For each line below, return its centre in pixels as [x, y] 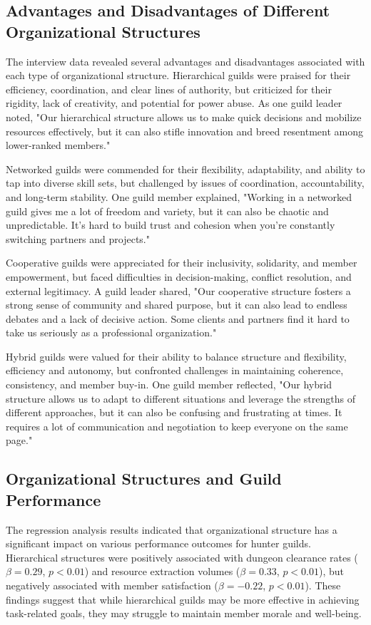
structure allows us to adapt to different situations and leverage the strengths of [181, 398]
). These [323, 585]
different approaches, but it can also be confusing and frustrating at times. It [174, 412]
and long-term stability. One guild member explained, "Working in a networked [179, 196]
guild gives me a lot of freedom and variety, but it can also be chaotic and [167, 211]
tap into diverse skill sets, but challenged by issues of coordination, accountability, [185, 183]
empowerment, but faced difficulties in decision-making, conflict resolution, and [179, 276]
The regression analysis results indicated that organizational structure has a [172, 529]
